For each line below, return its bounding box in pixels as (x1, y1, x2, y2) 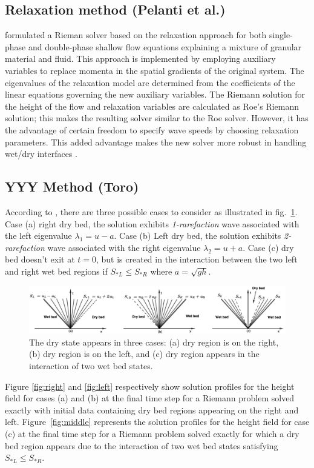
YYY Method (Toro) (5, 177, 139, 196)
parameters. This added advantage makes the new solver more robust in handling (5, 135, 307, 148)
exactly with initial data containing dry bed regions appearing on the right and (5, 403, 299, 416)
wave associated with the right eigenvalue (47, 241, 201, 253)
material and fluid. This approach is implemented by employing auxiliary (5, 52, 276, 65)
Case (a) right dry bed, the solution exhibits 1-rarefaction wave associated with (5, 217, 299, 230)
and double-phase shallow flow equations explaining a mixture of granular (28, 40, 302, 53)
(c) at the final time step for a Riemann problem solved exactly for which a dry (5, 427, 299, 440)
